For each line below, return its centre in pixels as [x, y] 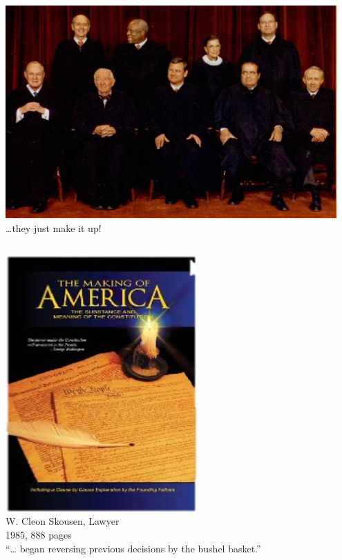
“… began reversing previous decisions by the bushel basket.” [133, 548]
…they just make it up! [54, 228]
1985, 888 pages [39, 534]
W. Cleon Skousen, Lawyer [63, 521]
